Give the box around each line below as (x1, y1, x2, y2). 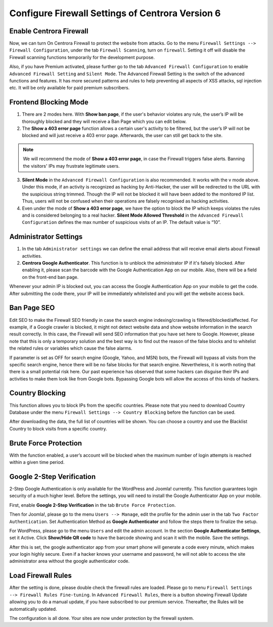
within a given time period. (9, 459, 65, 465)
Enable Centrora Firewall (9, 27, 88, 35)
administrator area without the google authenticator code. (9, 558, 130, 564)
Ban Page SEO (9, 304, 55, 312)
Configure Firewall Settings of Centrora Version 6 (9, 8, 221, 19)
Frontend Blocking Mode (9, 98, 88, 107)
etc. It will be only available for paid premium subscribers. (9, 85, 130, 91)
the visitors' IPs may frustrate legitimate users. (23, 163, 120, 169)
